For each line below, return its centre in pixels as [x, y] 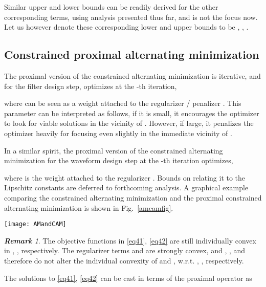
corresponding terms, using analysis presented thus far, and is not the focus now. [131, 17]
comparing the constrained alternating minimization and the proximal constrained [133, 197]
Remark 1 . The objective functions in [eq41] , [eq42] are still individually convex [130, 240]
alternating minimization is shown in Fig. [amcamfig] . [89, 207]
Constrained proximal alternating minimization [132, 54]
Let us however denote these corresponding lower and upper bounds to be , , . [126, 27]
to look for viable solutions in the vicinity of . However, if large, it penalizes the [129, 123]
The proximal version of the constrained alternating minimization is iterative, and [132, 75]
